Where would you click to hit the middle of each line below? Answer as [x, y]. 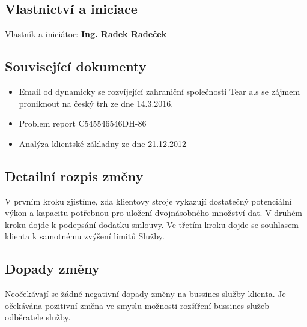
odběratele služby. [38, 317]
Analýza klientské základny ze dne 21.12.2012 [102, 143]
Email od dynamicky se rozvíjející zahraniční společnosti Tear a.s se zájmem [160, 91]
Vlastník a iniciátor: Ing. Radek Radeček [86, 34]
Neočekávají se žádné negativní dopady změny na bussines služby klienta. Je [145, 294]
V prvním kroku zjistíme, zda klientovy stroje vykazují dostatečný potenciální [148, 201]
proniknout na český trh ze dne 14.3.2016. [96, 103]
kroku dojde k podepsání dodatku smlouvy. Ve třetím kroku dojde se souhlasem [152, 224]
